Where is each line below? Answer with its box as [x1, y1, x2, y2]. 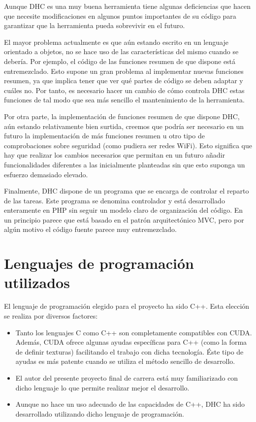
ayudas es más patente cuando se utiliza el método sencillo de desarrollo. [15, 356, 235, 366]
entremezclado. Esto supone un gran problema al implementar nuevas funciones [4, 65, 244, 76]
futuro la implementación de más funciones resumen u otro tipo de [4, 130, 205, 141]
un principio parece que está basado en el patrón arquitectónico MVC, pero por [4, 214, 244, 225]
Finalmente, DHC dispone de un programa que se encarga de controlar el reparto [4, 186, 249, 196]
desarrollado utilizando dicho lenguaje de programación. [15, 408, 184, 419]
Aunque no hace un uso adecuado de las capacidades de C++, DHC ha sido [15, 399, 245, 409]
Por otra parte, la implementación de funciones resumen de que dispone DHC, [4, 111, 240, 121]
